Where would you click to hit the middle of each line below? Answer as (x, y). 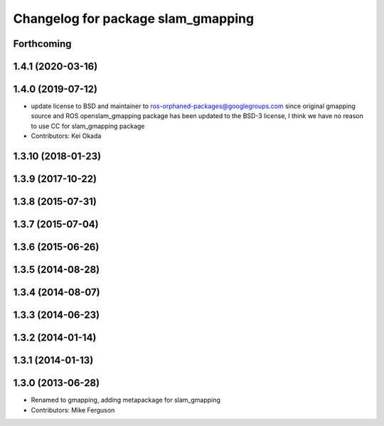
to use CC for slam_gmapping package (88, 126)
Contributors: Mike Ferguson (73, 410)
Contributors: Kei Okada (66, 136)
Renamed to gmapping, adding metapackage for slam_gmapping (126, 400)
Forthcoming (42, 44)
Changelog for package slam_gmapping (134, 18)
